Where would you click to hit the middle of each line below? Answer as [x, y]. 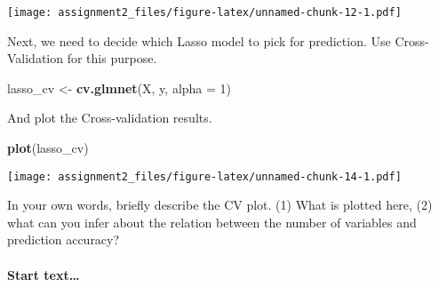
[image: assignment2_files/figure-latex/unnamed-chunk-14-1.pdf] [204, 176]
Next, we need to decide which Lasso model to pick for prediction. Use [199, 40]
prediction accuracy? [64, 239]
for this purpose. [112, 58]
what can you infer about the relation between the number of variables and [212, 222]
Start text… [44, 274]
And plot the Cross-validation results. [110, 118]
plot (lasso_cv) [48, 148]
